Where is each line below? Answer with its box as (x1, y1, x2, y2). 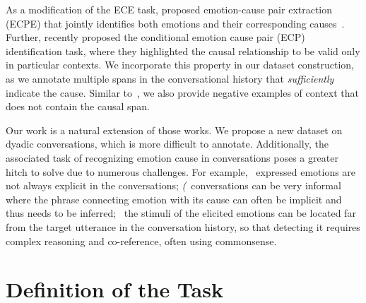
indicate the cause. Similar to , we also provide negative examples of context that (6, 85, 360, 100)
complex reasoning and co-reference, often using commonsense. (6, 233, 277, 248)
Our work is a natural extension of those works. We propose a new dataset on (6, 122, 343, 137)
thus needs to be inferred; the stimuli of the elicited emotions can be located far (6, 206, 356, 220)
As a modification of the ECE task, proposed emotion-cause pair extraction (6, 2, 333, 16)
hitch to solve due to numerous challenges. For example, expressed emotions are (6, 164, 356, 179)
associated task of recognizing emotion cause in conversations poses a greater (6, 150, 338, 165)
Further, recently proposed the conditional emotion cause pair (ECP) (6, 30, 305, 44)
